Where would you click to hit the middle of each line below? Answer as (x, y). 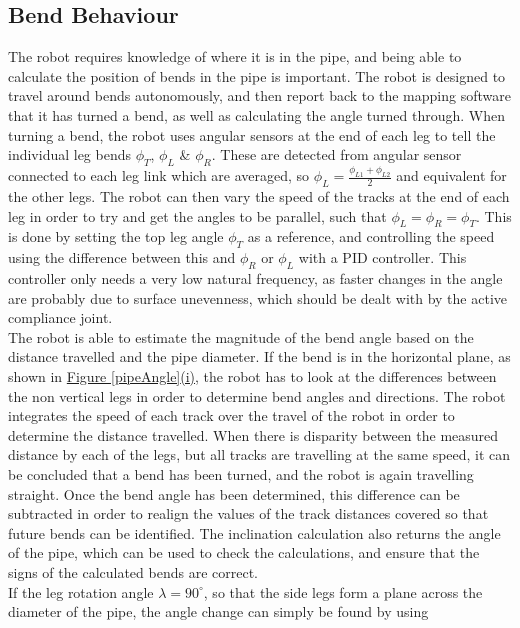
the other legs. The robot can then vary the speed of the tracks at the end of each (259, 196)
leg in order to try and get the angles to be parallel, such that (197, 215)
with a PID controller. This (382, 257)
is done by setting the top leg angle (116, 236)
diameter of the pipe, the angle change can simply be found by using (218, 611)
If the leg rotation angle (81, 591)
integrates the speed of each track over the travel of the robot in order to (231, 415)
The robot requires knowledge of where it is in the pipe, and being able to (235, 56)
